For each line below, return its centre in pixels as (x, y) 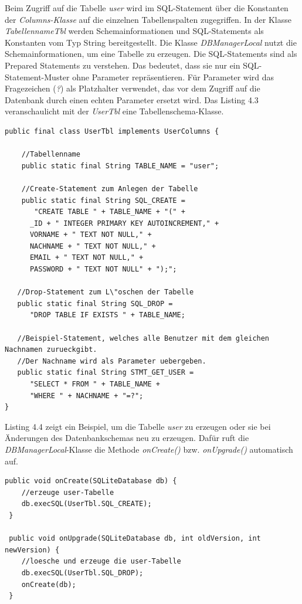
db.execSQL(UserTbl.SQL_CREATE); (86, 504)
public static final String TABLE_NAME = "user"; (120, 166)
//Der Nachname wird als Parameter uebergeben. (112, 361)
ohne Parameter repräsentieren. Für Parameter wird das (173, 77)
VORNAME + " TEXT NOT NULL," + (91, 235)
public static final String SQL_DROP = (95, 303)
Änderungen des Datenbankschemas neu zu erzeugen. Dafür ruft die (127, 438)
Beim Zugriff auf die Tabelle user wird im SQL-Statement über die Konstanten (147, 8)
